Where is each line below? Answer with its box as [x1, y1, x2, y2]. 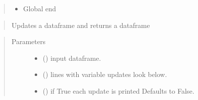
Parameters [11, 36, 45, 47]
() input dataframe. [43, 52, 101, 63]
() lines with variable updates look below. [43, 69, 167, 79]
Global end [23, 3, 56, 13]
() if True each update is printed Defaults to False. [43, 85, 195, 96]
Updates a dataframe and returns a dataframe [11, 20, 150, 30]
